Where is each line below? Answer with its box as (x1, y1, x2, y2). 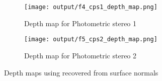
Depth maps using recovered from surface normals (4, 67, 158, 77)
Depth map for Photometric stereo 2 (24, 50, 137, 60)
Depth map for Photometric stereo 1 (24, 18, 137, 28)
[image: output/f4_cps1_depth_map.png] (24, 4, 157, 11)
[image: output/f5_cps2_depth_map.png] (24, 36, 157, 43)
